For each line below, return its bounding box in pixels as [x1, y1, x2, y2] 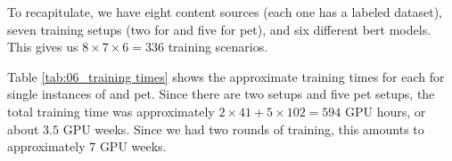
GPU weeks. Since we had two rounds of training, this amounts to [62, 119, 424, 138]
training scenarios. [168, 37, 268, 56]
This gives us [7, 37, 78, 56]
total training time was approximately [7, 101, 215, 120]
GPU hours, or [344, 101, 426, 120]
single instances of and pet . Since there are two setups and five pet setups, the [7, 85, 435, 103]
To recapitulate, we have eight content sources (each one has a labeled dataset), [7, 3, 442, 20]
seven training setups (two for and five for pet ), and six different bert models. [7, 20, 431, 38]
